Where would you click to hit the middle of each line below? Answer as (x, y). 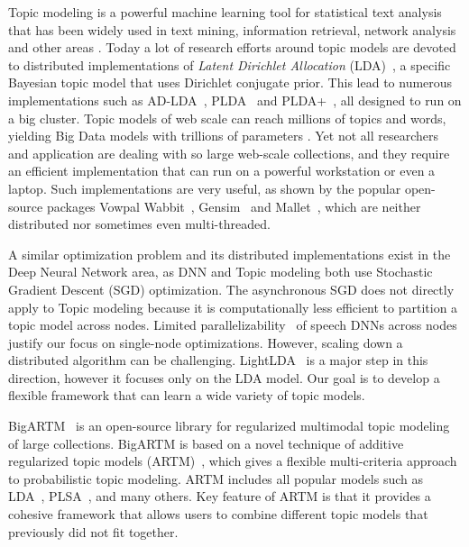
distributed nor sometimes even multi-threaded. (139, 224)
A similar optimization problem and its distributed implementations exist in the (230, 254)
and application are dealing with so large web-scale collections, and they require (229, 153)
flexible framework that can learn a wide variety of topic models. (187, 395)
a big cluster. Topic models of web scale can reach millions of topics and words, (227, 118)
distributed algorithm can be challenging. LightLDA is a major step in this (218, 360)
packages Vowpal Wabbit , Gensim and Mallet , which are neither (234, 206)
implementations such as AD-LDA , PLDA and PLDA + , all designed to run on (235, 100)
